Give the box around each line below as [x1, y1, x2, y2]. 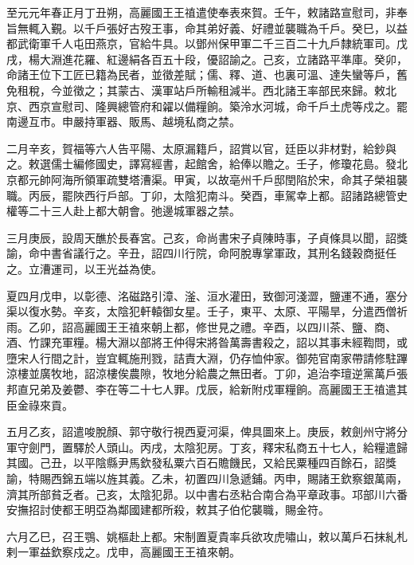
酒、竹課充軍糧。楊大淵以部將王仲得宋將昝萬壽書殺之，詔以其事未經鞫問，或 [6, 334, 408, 351]
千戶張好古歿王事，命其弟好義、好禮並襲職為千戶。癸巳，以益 [84, 19, 408, 36]
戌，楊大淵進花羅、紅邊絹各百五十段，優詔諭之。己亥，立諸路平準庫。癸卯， [6, 50, 408, 67]
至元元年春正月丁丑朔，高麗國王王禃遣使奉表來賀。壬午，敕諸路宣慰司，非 [6, 4, 396, 20]
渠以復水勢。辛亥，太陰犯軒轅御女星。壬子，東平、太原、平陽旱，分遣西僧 [6, 303, 396, 320]
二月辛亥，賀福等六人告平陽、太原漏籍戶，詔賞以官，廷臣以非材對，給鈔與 [6, 139, 396, 156]
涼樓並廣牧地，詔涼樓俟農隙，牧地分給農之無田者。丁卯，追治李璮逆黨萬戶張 [6, 365, 408, 382]
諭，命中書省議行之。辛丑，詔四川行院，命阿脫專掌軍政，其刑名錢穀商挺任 [6, 245, 396, 261]
